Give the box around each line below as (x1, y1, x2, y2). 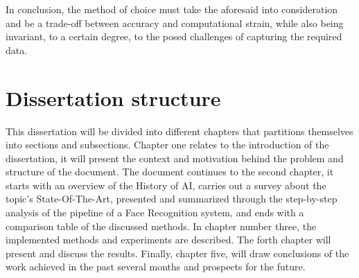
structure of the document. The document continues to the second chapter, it (6, 164, 334, 179)
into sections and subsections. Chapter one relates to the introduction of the (6, 137, 329, 152)
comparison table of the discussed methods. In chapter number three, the (6, 218, 317, 233)
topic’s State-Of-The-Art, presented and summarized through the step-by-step (6, 191, 338, 206)
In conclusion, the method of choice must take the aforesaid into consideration (6, 2, 338, 16)
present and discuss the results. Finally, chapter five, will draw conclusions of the (6, 245, 349, 260)
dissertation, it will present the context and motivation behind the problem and (6, 150, 344, 165)
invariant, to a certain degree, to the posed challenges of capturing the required (6, 29, 342, 44)
